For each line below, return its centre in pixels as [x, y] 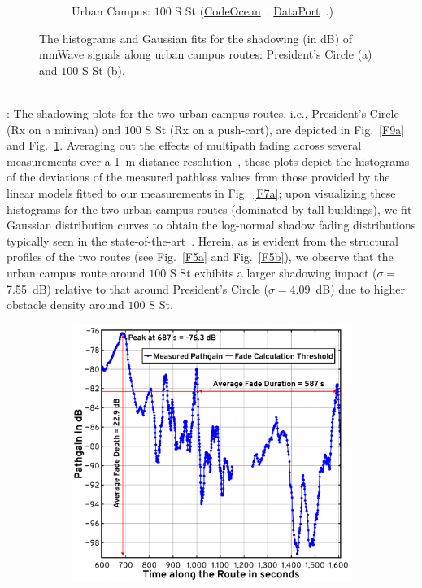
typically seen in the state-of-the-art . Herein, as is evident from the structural [203, 240]
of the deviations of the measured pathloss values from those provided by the [198, 177]
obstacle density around [65, 305]
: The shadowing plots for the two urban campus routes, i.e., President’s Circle [203, 113]
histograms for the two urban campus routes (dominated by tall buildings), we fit [209, 209]
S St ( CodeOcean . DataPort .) [254, 11]
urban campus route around [76, 272]
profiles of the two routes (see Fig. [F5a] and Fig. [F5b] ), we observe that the [200, 257]
